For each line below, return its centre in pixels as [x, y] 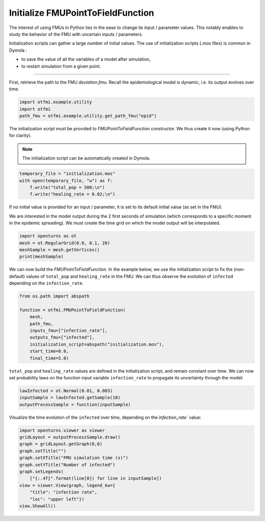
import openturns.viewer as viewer [62, 430]
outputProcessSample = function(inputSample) [75, 405]
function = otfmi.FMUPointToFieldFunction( [73, 310]
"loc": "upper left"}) [57, 499]
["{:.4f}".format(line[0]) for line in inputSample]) [96, 478]
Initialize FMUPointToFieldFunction [82, 13]
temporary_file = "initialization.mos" [67, 174]
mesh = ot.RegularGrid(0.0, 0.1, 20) [65, 243]
